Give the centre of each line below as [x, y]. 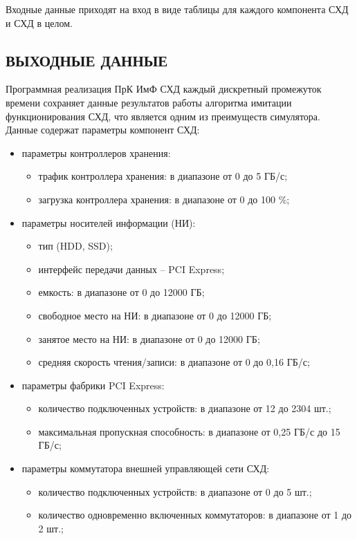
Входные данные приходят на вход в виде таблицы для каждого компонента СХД [177, 9]
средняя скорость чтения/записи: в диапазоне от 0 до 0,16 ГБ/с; [174, 362]
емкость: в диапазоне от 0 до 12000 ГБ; [121, 292]
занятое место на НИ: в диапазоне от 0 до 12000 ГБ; [149, 338]
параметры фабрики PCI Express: [93, 385]
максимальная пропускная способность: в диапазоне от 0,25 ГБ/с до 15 [189, 431]
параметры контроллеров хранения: [96, 152]
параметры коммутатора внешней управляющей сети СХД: [146, 468]
